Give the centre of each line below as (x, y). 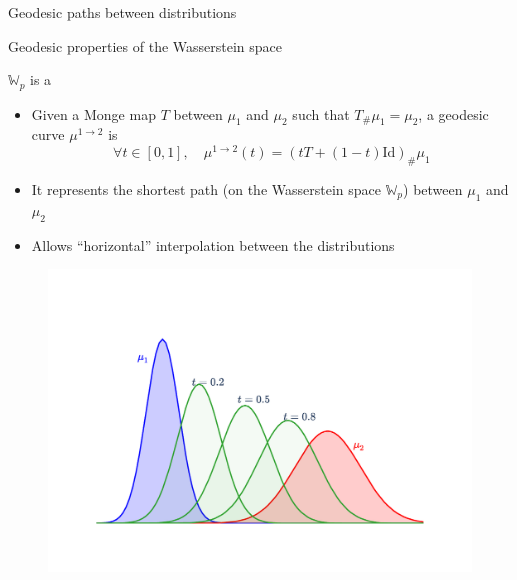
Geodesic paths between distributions (122, 12)
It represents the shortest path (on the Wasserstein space (206, 188)
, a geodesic (453, 113)
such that (321, 113)
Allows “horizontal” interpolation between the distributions (213, 244)
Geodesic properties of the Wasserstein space (145, 45)
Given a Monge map (93, 113)
